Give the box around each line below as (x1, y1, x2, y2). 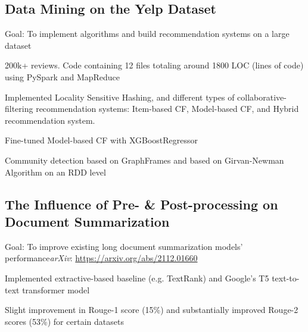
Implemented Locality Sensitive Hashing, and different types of (5, 90, 235, 103)
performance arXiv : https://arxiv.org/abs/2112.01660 (5, 252, 198, 264)
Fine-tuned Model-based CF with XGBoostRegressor (5, 134, 198, 146)
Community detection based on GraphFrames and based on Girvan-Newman (5, 154, 284, 166)
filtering (5, 102, 33, 115)
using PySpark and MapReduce (5, 70, 120, 83)
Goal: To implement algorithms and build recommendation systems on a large (5, 27, 290, 40)
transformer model (22, 283, 90, 296)
